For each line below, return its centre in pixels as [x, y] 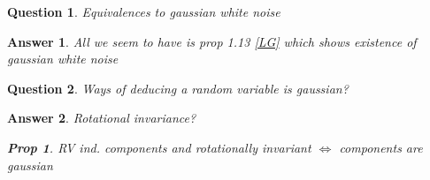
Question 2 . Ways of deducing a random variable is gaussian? [178, 88]
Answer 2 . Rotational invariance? [102, 118]
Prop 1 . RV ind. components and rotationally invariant [159, 147]
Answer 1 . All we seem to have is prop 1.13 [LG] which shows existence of [212, 41]
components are [381, 147]
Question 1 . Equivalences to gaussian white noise [144, 11]
